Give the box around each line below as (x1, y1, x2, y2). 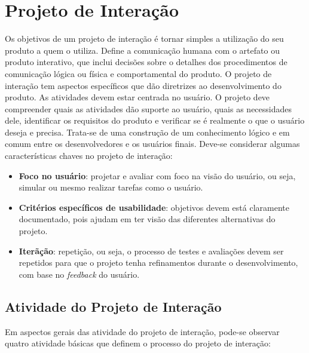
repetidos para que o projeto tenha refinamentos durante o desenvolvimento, (19, 256, 298, 269)
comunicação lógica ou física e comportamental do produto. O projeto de (5, 67, 272, 79)
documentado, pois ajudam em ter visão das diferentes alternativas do (19, 213, 276, 225)
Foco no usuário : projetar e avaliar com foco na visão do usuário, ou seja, (19, 169, 296, 182)
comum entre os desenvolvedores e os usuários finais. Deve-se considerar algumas (5, 137, 300, 150)
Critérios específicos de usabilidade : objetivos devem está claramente (19, 201, 289, 213)
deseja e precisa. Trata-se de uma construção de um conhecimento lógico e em (5, 125, 290, 138)
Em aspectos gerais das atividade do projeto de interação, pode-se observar (5, 325, 280, 337)
